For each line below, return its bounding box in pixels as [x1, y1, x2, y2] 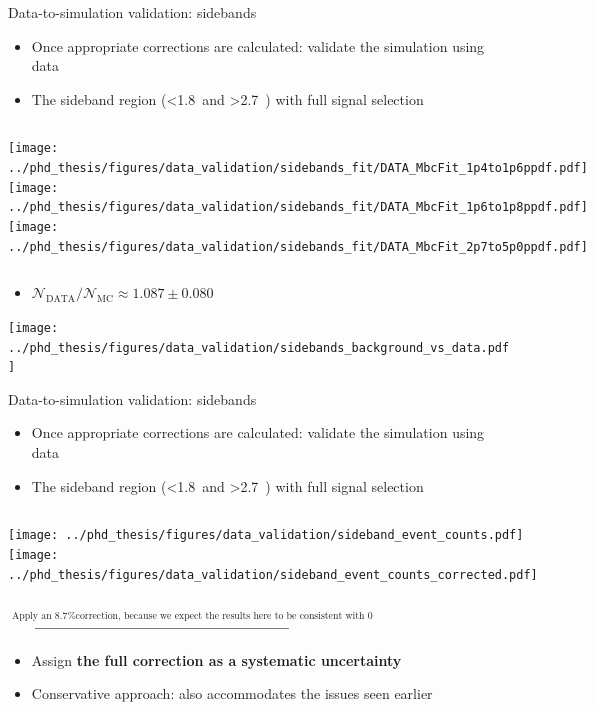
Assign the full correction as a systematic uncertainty [31, 649, 402, 670]
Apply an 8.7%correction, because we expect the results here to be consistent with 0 [11, 611, 373, 622]
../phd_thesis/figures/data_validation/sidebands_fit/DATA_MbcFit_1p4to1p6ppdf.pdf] [8, 161, 588, 176]
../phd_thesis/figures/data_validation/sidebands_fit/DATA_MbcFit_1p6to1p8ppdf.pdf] [8, 200, 588, 215]
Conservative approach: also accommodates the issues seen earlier [31, 683, 433, 704]
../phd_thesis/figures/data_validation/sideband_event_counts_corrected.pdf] [8, 567, 538, 582]
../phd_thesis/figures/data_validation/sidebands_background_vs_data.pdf [8, 340, 510, 355]
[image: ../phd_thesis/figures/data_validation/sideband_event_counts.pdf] [8, 528, 524, 543]
